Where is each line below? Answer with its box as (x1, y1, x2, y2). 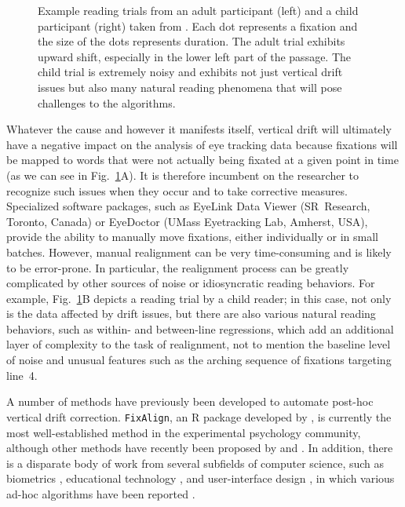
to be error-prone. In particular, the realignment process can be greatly (6, 259, 349, 275)
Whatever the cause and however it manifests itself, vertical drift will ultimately (6, 121, 392, 137)
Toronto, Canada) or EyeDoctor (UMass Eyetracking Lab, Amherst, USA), (6, 213, 368, 229)
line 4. (6, 367, 38, 383)
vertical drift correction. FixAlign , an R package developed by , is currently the (6, 408, 392, 425)
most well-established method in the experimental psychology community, (6, 424, 361, 440)
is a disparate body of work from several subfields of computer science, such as (6, 454, 385, 471)
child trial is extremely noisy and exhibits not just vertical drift (38, 64, 343, 80)
